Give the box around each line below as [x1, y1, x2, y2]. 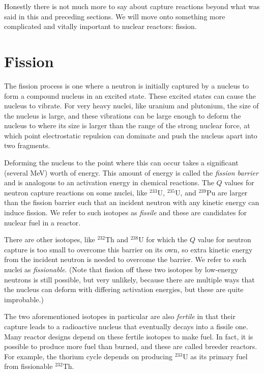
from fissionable [4, 361, 53, 371]
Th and [105, 234, 129, 245]
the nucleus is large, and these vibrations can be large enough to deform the [4, 110, 241, 121]
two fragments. [4, 140, 50, 151]
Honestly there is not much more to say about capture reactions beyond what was [4, 1, 260, 11]
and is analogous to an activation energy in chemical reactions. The [4, 177, 214, 188]
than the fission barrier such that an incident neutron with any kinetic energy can [4, 197, 259, 208]
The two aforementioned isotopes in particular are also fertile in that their [4, 311, 236, 322]
